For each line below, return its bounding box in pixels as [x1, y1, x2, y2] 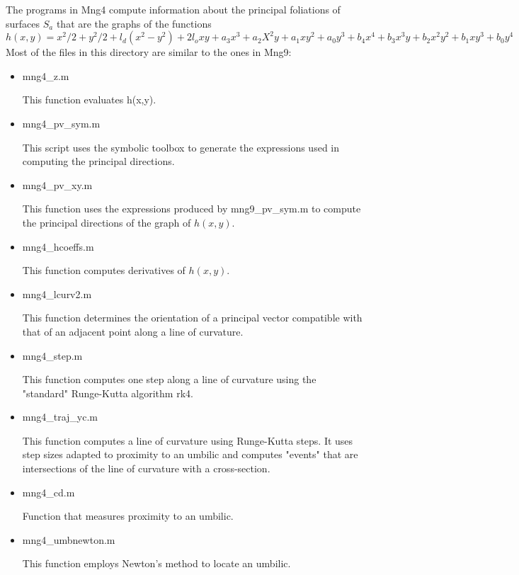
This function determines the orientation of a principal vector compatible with [22, 310, 363, 325]
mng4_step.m [22, 348, 83, 363]
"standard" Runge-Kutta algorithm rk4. [22, 385, 193, 400]
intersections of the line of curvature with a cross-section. [22, 461, 270, 476]
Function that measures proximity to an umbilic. [22, 508, 234, 523]
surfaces [6, 16, 40, 30]
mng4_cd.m [22, 484, 75, 499]
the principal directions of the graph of [22, 215, 191, 229]
